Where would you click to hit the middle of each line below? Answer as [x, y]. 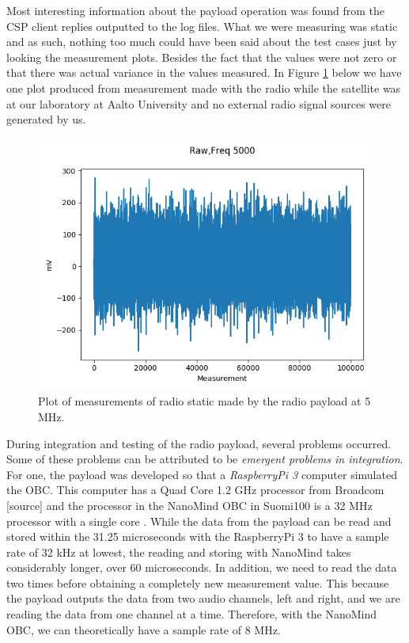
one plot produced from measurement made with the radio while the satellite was [204, 88]
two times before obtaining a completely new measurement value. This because [198, 582]
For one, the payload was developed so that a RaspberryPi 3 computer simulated [202, 474]
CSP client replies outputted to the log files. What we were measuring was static [202, 26]
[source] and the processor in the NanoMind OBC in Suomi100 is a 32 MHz [189, 505]
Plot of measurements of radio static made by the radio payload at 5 [204, 401]
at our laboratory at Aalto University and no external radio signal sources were [199, 103]
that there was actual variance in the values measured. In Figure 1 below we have [204, 72]
